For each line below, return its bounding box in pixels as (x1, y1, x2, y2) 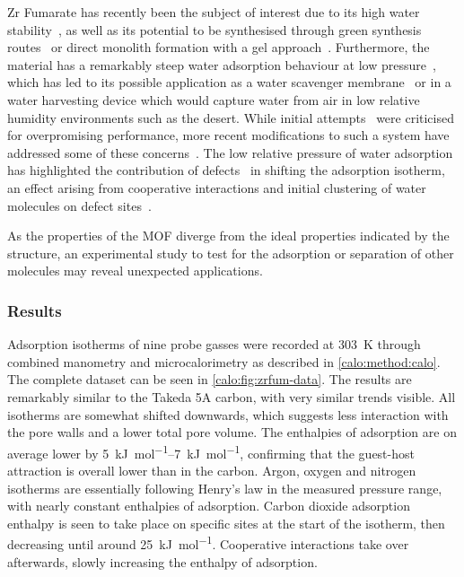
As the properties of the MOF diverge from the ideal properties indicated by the (7, 226, 450, 245)
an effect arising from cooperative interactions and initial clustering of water (7, 178, 426, 197)
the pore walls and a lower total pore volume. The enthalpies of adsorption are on (7, 423, 457, 441)
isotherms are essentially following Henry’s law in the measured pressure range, (7, 478, 442, 497)
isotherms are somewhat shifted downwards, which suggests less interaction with (7, 405, 449, 424)
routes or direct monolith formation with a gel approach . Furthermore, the (7, 38, 430, 57)
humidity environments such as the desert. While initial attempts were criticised (7, 108, 454, 127)
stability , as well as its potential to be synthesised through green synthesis (7, 20, 422, 39)
